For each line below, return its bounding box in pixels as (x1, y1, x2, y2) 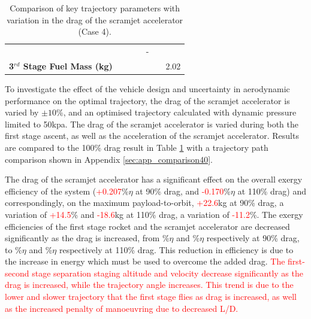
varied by (5, 106, 39, 119)
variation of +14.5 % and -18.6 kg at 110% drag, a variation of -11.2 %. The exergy (5, 208, 303, 220)
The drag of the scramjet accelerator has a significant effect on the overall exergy (5, 173, 303, 186)
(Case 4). (78, 25, 111, 38)
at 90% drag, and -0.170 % (135, 184, 231, 197)
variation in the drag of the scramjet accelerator (7, 13, 183, 26)
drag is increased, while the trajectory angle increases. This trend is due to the (5, 278, 294, 291)
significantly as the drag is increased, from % (5, 232, 170, 244)
